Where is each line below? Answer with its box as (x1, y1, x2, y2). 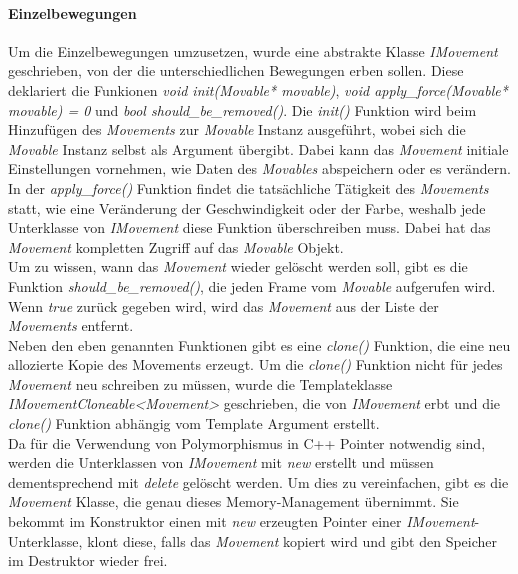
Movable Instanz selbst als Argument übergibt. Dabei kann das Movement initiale (8, 138, 509, 159)
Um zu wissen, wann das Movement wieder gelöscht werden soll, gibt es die (8, 256, 468, 277)
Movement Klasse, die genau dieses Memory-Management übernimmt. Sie (8, 491, 459, 512)
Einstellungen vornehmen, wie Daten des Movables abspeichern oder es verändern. (8, 158, 511, 179)
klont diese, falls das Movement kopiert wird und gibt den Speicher (87, 530, 498, 551)
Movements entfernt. (8, 315, 134, 336)
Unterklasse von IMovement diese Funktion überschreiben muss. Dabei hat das (8, 217, 491, 238)
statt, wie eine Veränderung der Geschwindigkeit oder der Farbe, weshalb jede (8, 197, 486, 218)
